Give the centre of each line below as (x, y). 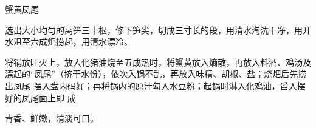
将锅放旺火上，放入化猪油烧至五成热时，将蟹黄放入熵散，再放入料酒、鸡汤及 (158, 62)
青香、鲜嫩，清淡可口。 (52, 118)
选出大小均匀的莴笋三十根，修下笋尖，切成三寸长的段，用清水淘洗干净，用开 (158, 29)
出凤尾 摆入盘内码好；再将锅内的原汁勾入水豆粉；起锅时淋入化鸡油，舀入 (151, 85)
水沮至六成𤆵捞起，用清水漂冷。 (69, 42)
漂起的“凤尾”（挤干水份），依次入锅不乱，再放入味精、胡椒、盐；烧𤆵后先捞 (156, 74)
